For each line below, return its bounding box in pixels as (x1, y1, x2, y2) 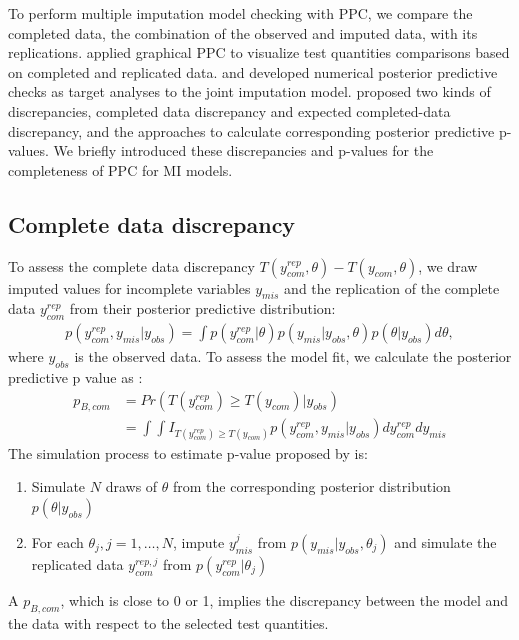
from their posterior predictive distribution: (69, 298, 336, 319)
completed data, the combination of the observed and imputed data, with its (8, 22, 478, 43)
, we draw (418, 255, 478, 276)
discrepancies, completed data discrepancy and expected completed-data (8, 100, 451, 121)
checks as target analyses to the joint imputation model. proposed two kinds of (8, 81, 491, 102)
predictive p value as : (8, 366, 143, 387)
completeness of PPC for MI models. (8, 159, 233, 180)
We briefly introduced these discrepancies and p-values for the (53, 140, 434, 161)
